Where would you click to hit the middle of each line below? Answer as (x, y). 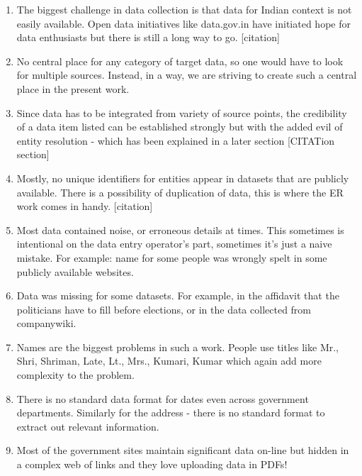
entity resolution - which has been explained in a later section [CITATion (176, 140)
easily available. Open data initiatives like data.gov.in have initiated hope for (183, 23)
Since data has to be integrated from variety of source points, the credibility (182, 112)
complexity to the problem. (75, 375)
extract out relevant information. (88, 426)
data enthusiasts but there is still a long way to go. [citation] (148, 37)
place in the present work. (73, 88)
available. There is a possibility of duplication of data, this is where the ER (180, 192)
